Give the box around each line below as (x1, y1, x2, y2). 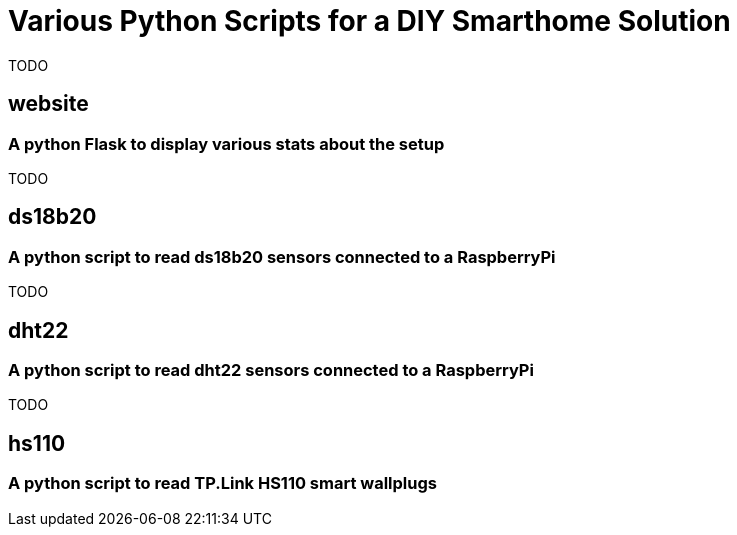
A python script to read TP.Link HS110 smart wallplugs (8, 473, 437, 494)
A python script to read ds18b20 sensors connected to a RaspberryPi (8, 246, 556, 267)
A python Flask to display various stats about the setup (8, 133, 445, 154)
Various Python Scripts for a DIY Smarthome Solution (8, 4, 731, 38)
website (8, 91, 89, 117)
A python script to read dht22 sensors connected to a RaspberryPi (8, 360, 534, 381)
